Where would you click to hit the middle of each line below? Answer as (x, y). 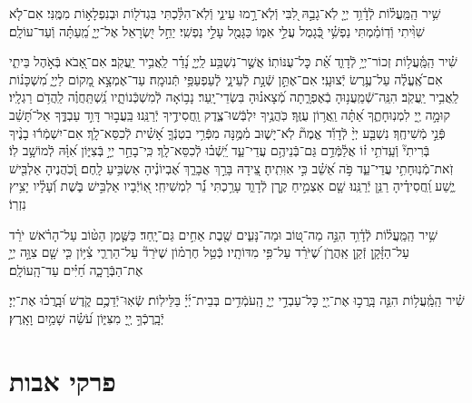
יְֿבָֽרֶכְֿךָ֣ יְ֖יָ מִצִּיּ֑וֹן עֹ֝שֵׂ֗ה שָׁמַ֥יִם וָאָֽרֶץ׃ (87, 317)
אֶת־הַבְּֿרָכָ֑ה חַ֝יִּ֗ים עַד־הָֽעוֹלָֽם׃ (76, 269)
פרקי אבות (63, 380)
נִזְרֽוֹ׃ (18, 203)
